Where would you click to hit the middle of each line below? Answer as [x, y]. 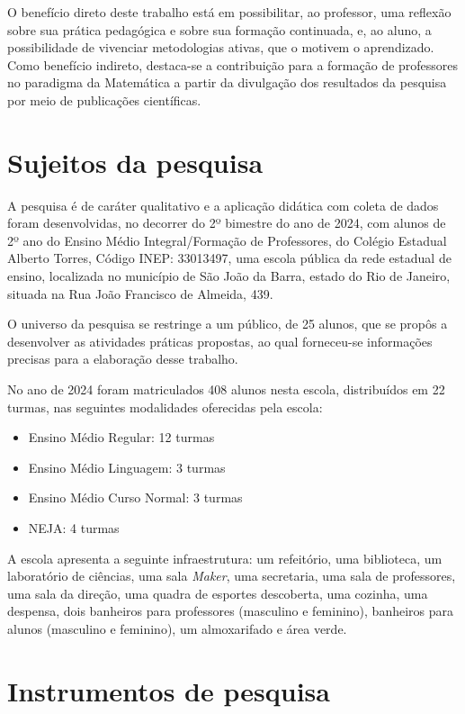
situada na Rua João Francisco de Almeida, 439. [140, 293]
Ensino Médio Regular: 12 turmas [121, 437]
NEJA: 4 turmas [74, 528]
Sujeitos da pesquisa [135, 162]
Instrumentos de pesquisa [169, 690]
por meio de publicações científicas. [104, 99]
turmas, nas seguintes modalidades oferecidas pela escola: [165, 407]
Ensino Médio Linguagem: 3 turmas [127, 467]
